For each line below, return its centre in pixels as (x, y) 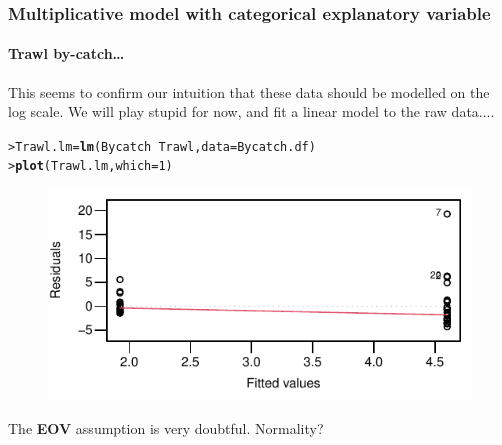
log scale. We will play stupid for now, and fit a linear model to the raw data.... (251, 111)
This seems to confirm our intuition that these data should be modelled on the (249, 91)
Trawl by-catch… (66, 53)
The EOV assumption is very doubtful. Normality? (166, 427)
